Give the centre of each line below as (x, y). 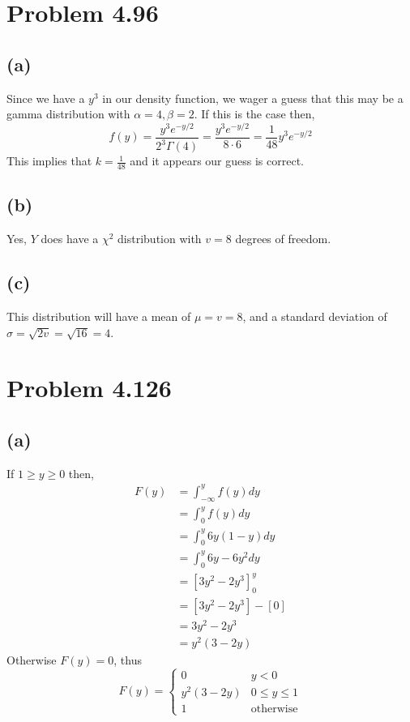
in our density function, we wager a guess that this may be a (253, 98)
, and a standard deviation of (315, 316)
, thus (128, 660)
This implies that (49, 161)
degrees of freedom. (283, 239)
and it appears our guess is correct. (217, 161)
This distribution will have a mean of (99, 316)
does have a (70, 239)
